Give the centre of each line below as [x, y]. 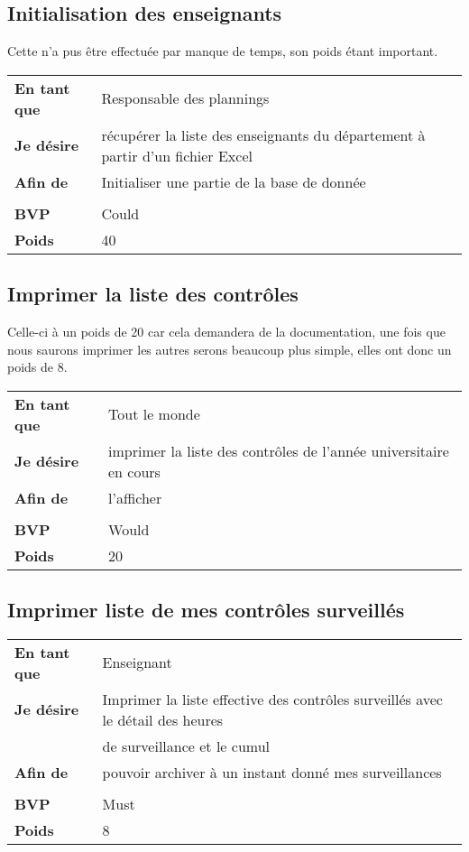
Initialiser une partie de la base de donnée [234, 181]
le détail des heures [163, 719]
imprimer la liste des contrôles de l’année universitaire [279, 450]
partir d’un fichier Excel [177, 155]
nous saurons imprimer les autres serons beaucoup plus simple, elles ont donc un [230, 349]
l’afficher [135, 497]
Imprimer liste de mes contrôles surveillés [206, 610]
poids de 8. [37, 367]
